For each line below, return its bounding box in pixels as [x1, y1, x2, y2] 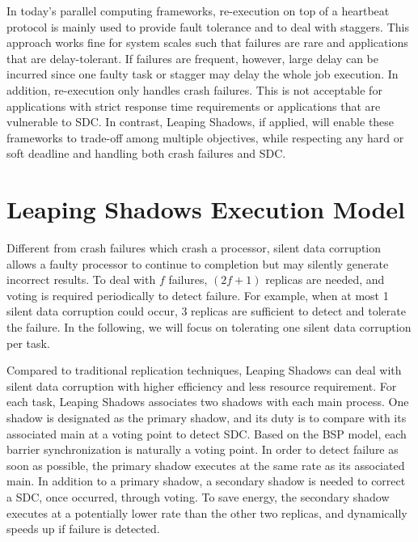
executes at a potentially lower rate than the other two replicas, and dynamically [6, 504, 407, 521]
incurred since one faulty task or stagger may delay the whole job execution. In [6, 66, 399, 83]
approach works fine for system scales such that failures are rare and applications [6, 34, 408, 51]
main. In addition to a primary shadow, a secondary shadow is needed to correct [6, 472, 406, 489]
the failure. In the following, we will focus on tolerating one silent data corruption [6, 319, 412, 336]
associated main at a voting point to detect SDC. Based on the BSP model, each [6, 425, 407, 442]
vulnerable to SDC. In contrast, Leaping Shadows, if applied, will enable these [6, 113, 395, 130]
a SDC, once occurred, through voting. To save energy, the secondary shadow [6, 488, 390, 505]
